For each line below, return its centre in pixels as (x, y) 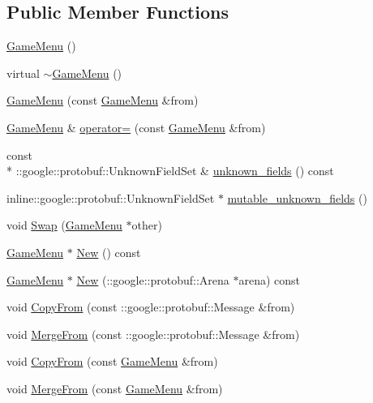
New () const (109, 252)
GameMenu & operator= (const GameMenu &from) (136, 127)
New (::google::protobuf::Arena (153, 279)
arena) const (270, 279)
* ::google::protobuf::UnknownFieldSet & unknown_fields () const (170, 171)
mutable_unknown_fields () (297, 197)
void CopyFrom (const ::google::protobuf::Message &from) (151, 307)
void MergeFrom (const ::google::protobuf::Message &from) (153, 334)
